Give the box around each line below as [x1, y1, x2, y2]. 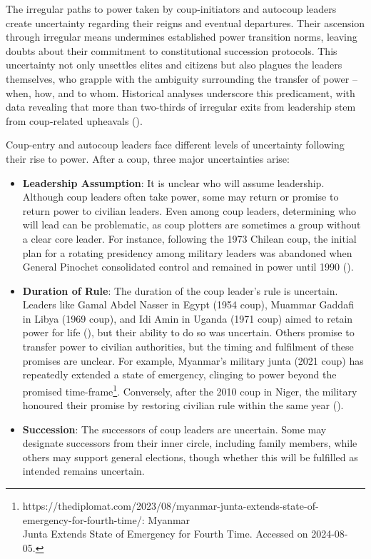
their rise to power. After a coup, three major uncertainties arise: [6, 151, 290, 166]
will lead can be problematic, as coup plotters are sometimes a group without [22, 217, 361, 232]
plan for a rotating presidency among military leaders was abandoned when [22, 245, 352, 260]
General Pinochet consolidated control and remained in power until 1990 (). [22, 259, 354, 274]
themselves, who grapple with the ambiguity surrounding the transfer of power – [6, 71, 357, 86]
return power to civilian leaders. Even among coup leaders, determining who [22, 203, 357, 218]
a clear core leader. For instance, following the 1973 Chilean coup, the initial [22, 231, 357, 246]
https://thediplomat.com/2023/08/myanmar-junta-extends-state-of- [22, 498, 319, 513]
